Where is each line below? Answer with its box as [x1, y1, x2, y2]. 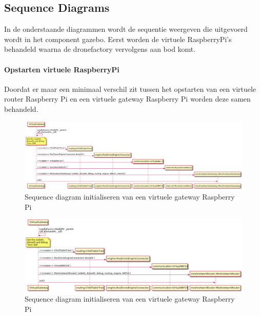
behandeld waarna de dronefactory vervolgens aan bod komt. [4, 44, 196, 54]
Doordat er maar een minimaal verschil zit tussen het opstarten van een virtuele [4, 83, 256, 94]
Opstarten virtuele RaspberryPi [4, 64, 119, 74]
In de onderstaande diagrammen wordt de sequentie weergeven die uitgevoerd [4, 24, 248, 34]
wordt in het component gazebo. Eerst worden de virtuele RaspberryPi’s [4, 33, 232, 44]
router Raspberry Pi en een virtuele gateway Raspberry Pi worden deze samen [4, 93, 251, 104]
